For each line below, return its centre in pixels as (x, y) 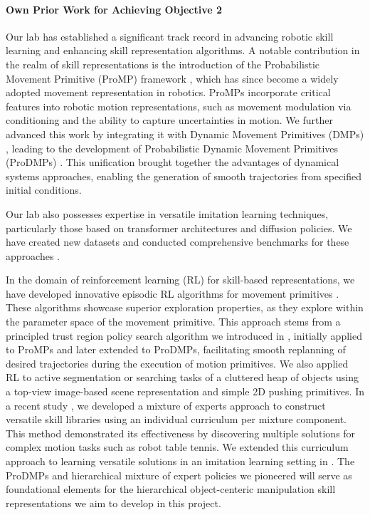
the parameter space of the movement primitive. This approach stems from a (173, 322)
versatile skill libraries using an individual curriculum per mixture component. (176, 419)
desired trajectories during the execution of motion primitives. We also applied (177, 363)
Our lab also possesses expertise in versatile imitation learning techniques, (167, 213)
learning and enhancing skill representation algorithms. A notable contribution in (183, 50)
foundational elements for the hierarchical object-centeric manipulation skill (171, 489)
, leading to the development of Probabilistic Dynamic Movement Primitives (172, 148)
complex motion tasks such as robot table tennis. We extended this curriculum (177, 447)
